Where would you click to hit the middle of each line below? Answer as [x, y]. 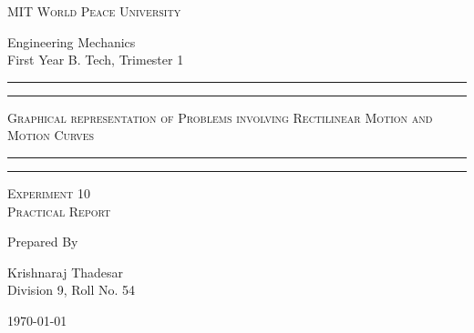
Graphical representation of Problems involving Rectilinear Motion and [220, 117]
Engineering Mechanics [72, 41]
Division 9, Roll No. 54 [72, 290]
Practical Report [59, 211]
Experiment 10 [49, 192]
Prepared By [43, 242]
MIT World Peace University [94, 11]
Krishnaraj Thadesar [66, 272]
